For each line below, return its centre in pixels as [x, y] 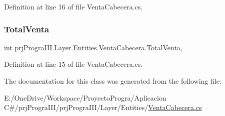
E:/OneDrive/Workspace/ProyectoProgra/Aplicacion [85, 97]
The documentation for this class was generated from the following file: [113, 81]
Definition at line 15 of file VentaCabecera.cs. [73, 64]
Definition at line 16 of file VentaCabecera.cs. [73, 6]
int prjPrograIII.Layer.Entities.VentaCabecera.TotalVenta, [93, 47]
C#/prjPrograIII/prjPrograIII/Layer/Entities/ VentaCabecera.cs [103, 107]
